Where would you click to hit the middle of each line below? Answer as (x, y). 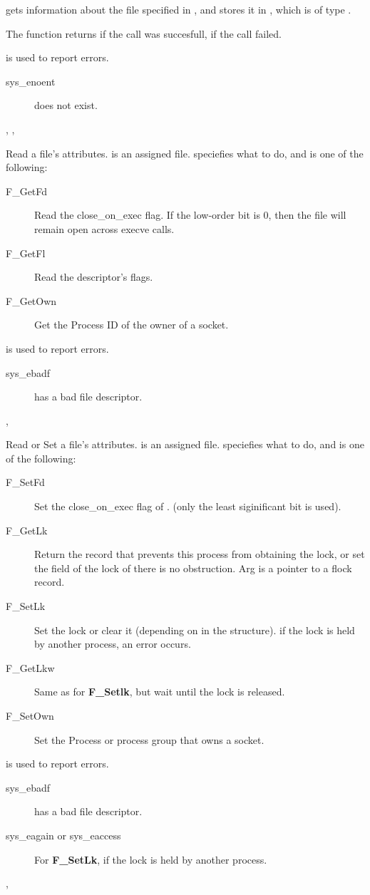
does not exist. (66, 105)
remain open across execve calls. (104, 228)
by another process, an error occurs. (113, 644)
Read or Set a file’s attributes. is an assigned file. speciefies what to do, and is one (185, 444)
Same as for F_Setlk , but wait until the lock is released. (160, 692)
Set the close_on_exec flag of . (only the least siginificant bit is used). (188, 506)
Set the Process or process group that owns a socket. (149, 739)
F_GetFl (26, 253)
